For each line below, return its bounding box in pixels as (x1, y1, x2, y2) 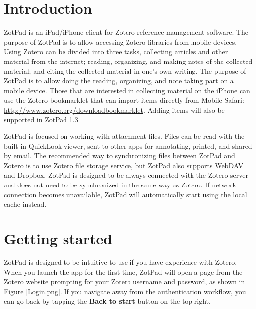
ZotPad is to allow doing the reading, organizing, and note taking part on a (4, 75, 234, 86)
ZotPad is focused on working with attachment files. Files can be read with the (4, 131, 245, 141)
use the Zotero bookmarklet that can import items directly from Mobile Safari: (4, 95, 244, 105)
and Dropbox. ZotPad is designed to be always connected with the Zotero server (4, 170, 248, 180)
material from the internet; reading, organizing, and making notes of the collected (4, 56, 253, 66)
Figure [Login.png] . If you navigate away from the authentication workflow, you (4, 286, 246, 296)
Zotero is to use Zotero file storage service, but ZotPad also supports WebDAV (4, 160, 244, 170)
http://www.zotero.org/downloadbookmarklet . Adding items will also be (4, 104, 225, 115)
